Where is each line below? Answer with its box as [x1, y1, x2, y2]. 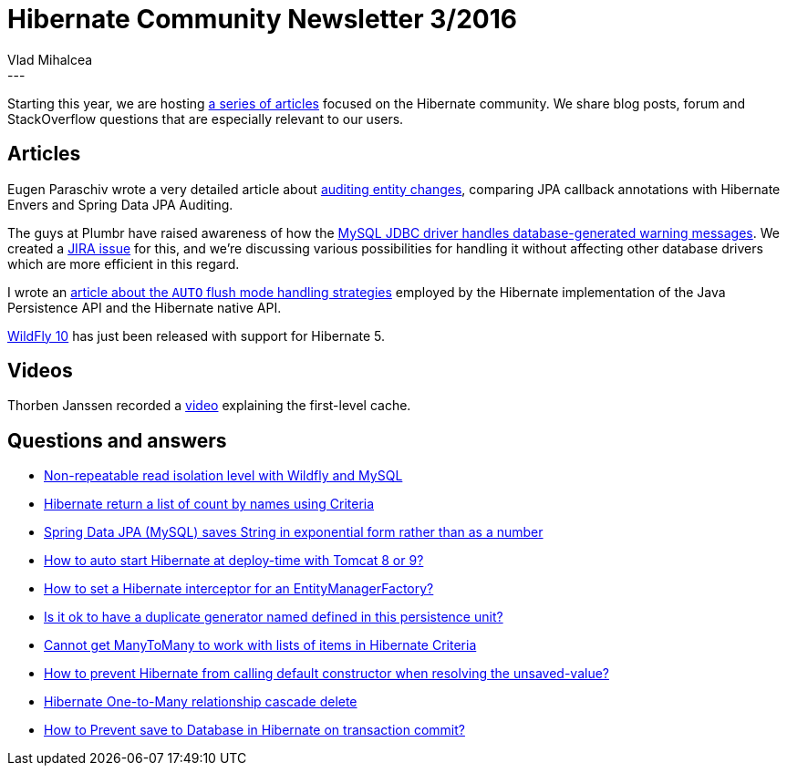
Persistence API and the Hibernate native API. [7, 299, 282, 315]
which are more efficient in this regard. [7, 255, 240, 272]
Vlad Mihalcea [7, 51, 93, 67]
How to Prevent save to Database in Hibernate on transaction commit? [44, 722, 465, 738]
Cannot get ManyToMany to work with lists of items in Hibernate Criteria [44, 637, 477, 654]
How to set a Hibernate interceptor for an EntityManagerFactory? [44, 581, 434, 597]
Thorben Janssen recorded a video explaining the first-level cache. [7, 397, 411, 414]
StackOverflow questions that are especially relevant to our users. [7, 110, 404, 127]
